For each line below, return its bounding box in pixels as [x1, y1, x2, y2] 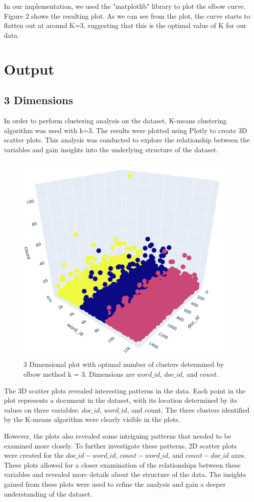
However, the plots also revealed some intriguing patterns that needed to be [4, 431, 231, 441]
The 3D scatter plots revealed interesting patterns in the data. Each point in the [4, 385, 246, 395]
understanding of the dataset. [4, 488, 92, 499]
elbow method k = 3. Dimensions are [23, 369, 135, 379]
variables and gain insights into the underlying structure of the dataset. [4, 144, 218, 154]
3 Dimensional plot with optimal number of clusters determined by [23, 359, 224, 369]
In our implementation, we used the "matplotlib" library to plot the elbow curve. [4, 1, 246, 11]
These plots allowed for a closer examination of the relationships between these [4, 459, 241, 470]
